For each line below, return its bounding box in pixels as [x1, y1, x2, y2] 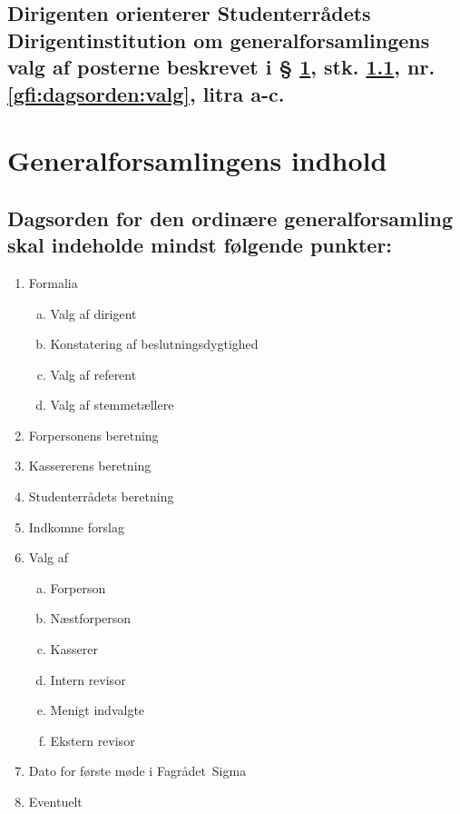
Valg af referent [50, 364, 137, 383]
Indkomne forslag [28, 517, 124, 536]
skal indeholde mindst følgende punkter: [7, 231, 393, 259]
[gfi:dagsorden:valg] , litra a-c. [7, 79, 285, 107]
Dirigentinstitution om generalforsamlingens [7, 25, 430, 54]
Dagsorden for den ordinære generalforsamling [7, 203, 454, 232]
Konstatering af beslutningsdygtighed [50, 334, 259, 353]
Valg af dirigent [50, 303, 137, 323]
